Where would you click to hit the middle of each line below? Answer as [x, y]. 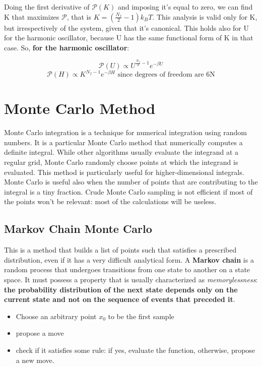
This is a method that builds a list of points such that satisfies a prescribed [120, 250]
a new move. [35, 360]
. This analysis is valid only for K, [205, 16]
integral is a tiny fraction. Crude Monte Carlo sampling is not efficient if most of [128, 191]
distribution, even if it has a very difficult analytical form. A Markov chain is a [129, 259]
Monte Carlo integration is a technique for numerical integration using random [125, 132]
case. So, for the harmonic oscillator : [67, 47]
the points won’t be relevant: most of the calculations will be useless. [110, 201]
